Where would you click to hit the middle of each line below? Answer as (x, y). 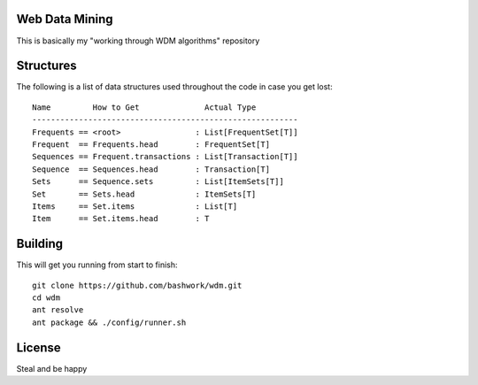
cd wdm (46, 298)
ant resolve (58, 310)
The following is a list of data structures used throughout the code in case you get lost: (174, 87)
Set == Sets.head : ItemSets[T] (144, 194)
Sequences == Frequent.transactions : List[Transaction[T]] (165, 157)
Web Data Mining (65, 19)
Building (40, 244)
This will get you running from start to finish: (97, 265)
